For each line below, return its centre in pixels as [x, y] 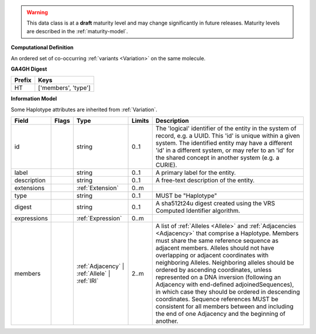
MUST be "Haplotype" [186, 196]
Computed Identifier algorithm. [198, 211]
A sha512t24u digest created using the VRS [215, 204]
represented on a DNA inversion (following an [218, 277]
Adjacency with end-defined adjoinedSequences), [225, 285]
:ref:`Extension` [98, 188]
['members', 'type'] [64, 88]
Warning [37, 12]
